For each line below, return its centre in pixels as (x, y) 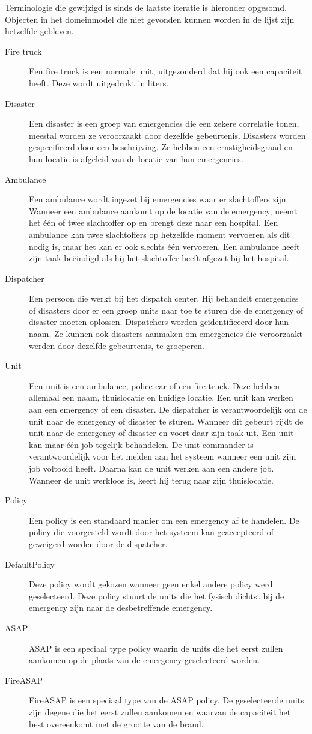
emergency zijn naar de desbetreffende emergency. (121, 608)
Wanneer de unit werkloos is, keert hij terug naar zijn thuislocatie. (151, 480)
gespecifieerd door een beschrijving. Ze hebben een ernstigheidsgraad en (161, 147)
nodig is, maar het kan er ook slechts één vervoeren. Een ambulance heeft (164, 246)
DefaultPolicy (30, 564)
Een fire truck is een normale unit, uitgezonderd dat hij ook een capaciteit (166, 71)
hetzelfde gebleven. (39, 31)
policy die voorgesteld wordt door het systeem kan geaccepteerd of (151, 532)
